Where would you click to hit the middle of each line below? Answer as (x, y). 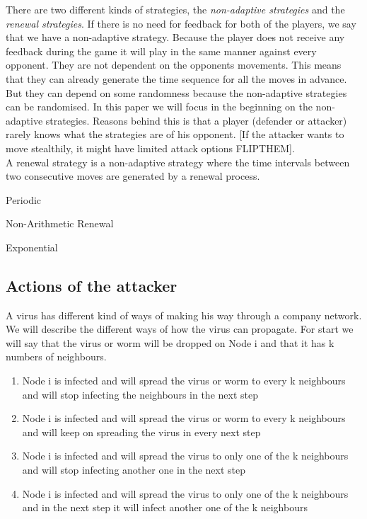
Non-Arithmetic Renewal (60, 223)
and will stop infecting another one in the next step (134, 470)
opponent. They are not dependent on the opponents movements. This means (174, 65)
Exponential (32, 247)
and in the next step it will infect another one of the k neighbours (165, 507)
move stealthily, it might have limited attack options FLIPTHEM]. (150, 148)
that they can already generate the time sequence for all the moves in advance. (176, 78)
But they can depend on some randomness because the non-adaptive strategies (176, 92)
